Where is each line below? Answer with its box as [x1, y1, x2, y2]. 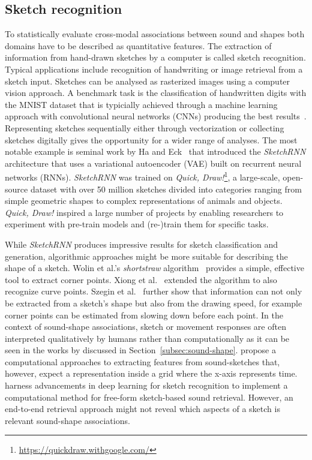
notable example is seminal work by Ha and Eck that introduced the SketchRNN [5, 145, 306, 158]
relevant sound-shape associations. [5, 414, 130, 426]
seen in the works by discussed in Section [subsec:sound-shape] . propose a [5, 344, 276, 356]
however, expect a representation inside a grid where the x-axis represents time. [5, 367, 298, 380]
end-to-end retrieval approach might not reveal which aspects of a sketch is [5, 402, 280, 415]
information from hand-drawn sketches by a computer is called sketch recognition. [5, 51, 306, 64]
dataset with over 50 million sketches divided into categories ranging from [30, 182, 302, 195]
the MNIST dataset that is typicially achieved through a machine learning [5, 98, 278, 110]
